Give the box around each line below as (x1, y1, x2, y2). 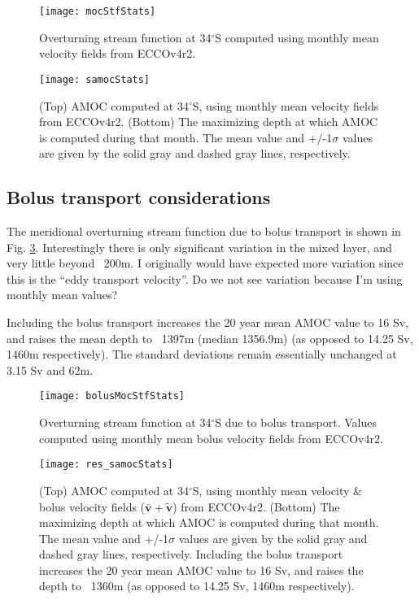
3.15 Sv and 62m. (7, 361, 94, 378)
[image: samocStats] (39, 73, 151, 85)
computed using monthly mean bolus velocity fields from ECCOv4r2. (39, 429, 383, 446)
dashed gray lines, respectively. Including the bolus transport (39, 546, 343, 563)
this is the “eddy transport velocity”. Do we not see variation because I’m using (7, 270, 403, 287)
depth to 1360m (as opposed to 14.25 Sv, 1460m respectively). (39, 577, 355, 594)
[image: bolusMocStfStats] (39, 390, 185, 402)
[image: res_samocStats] (39, 459, 173, 471)
